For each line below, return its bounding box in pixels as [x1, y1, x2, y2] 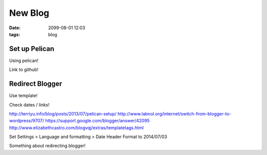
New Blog [9, 7, 49, 18]
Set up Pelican [9, 45, 54, 53]
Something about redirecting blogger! [9, 143, 86, 149]
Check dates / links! [9, 102, 49, 107]
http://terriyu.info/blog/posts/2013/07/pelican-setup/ [9, 110, 117, 116]
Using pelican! [9, 57, 39, 63]
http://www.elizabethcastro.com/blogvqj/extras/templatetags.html [9, 124, 144, 131]
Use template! [9, 93, 38, 99]
